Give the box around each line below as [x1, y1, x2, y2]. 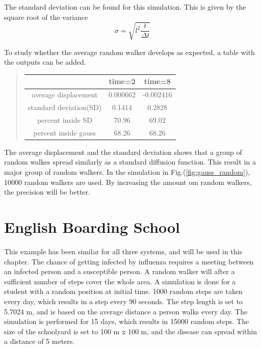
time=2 [109, 76, 136, 87]
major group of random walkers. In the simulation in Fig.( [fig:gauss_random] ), [4, 167, 250, 177]
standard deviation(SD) [28, 102, 102, 113]
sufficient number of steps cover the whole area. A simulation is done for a [4, 276, 236, 286]
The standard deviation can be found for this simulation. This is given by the [4, 2, 246, 12]
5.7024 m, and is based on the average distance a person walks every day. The [4, 306, 248, 316]
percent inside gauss [33, 127, 96, 138]
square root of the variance [4, 11, 88, 22]
